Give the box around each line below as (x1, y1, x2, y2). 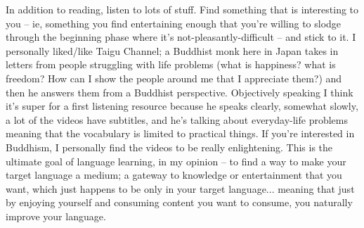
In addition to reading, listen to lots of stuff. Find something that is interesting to (6, 2, 359, 16)
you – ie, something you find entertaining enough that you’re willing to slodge (6, 15, 342, 30)
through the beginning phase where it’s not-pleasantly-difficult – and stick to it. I (6, 30, 356, 44)
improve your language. (6, 208, 106, 223)
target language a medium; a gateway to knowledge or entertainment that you (6, 167, 342, 182)
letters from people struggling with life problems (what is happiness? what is (6, 57, 336, 72)
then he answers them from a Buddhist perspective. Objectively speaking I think (6, 84, 353, 99)
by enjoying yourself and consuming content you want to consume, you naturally (6, 195, 353, 210)
